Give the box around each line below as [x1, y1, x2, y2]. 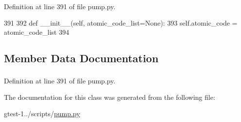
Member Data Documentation [4, 51, 159, 66]
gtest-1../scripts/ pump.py [4, 108, 80, 118]
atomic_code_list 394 [4, 27, 69, 37]
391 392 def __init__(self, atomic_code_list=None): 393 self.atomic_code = [4, 17, 238, 27]
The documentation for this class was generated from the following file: [4, 92, 215, 102]
